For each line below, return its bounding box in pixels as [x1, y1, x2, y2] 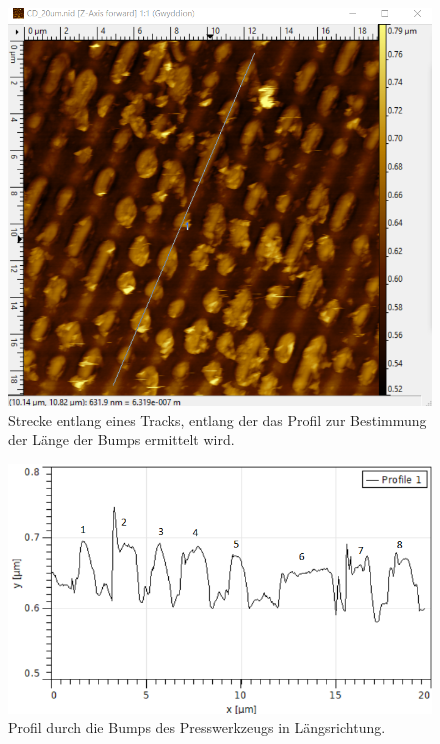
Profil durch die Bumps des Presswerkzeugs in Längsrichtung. [8, 717, 386, 738]
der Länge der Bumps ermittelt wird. [8, 429, 235, 450]
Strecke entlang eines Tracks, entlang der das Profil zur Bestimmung [8, 409, 427, 430]
